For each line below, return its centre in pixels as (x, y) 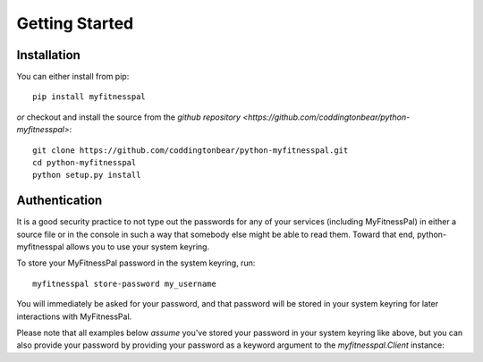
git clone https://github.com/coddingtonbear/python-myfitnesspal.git (191, 150)
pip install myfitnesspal (89, 97)
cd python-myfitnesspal (85, 163)
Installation (48, 55)
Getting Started (75, 23)
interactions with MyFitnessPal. (74, 316)
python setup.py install (87, 175)
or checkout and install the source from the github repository (129, 117)
